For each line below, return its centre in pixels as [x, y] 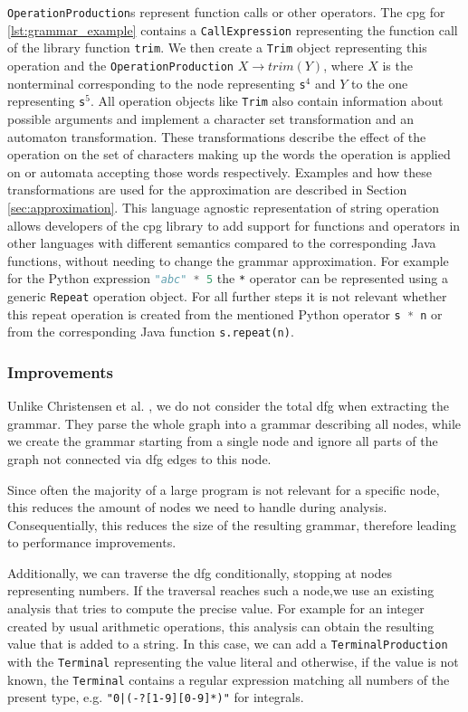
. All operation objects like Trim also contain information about [267, 101]
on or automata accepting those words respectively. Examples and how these [220, 171]
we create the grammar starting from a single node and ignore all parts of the [223, 441]
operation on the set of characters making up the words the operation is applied [229, 154]
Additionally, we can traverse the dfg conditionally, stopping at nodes [200, 572]
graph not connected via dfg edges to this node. [139, 458]
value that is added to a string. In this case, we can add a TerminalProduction [228, 644]
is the [397, 65]
